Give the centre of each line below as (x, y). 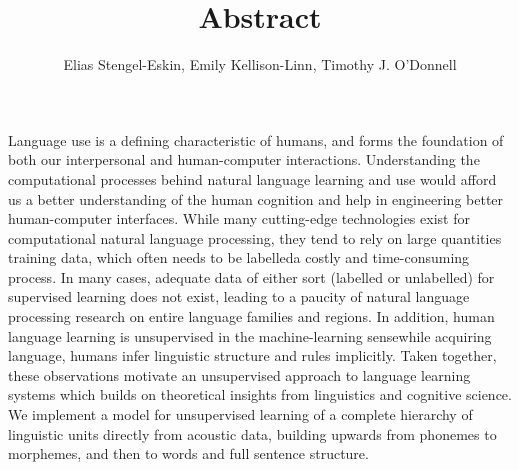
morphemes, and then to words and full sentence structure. (188, 453)
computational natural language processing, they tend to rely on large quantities (255, 237)
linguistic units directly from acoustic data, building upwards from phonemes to (252, 433)
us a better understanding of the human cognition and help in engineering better (256, 198)
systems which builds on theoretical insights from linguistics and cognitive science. (260, 394)
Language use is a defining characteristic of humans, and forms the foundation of (256, 139)
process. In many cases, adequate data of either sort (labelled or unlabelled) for (251, 276)
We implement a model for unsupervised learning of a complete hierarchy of (240, 414)
